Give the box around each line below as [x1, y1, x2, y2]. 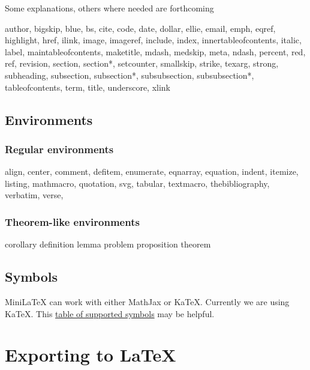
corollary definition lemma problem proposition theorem [5, 238, 211, 250]
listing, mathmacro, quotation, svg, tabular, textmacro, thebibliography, [5, 177, 270, 189]
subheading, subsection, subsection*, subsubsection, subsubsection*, [5, 68, 254, 81]
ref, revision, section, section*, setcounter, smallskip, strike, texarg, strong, [5, 57, 279, 70]
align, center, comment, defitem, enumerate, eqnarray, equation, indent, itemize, [5, 165, 299, 178]
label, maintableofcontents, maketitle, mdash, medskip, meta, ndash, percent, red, [5, 45, 306, 58]
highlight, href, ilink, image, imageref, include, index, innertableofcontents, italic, [5, 34, 302, 46]
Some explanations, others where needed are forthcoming [5, 2, 214, 14]
